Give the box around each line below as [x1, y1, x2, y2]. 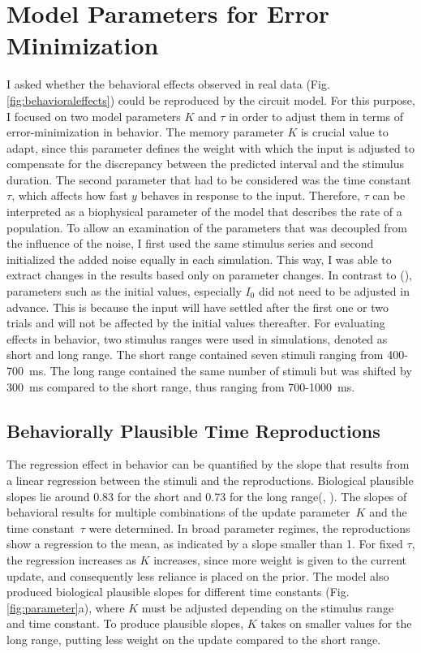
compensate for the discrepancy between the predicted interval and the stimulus [6, 155, 405, 172]
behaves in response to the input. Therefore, [140, 187, 360, 204]
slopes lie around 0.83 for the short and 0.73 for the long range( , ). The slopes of [6, 487, 407, 504]
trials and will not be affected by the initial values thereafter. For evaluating [6, 314, 385, 331]
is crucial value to [300, 123, 389, 141]
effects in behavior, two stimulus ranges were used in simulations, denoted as [6, 330, 388, 347]
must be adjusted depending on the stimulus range [141, 599, 394, 616]
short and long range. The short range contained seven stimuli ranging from [6, 346, 384, 363]
